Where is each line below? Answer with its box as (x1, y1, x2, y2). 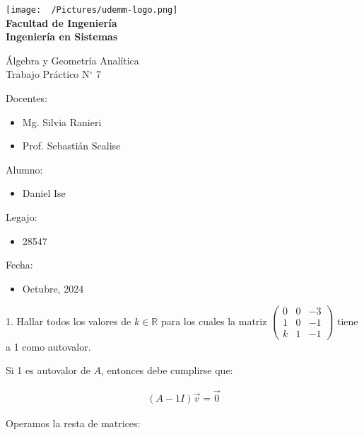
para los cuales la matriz (160, 313, 267, 328)
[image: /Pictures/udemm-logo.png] (6, 5, 178, 15)
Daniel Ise (22, 186, 66, 200)
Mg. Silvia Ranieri (22, 114, 102, 129)
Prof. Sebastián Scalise (22, 138, 121, 153)
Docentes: (6, 91, 47, 106)
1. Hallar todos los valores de (6, 313, 131, 328)
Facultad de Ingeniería (6, 15, 117, 30)
